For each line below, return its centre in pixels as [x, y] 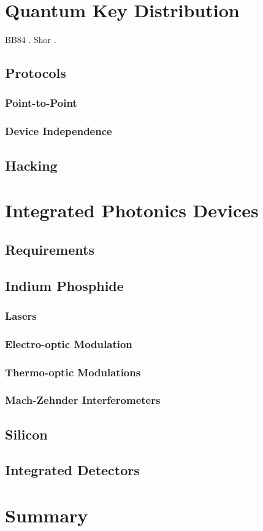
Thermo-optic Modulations [73, 372]
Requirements [50, 249]
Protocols [36, 73]
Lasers [21, 315]
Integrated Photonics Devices [132, 210]
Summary [47, 515]
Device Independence [59, 131]
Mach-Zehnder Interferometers [83, 400]
